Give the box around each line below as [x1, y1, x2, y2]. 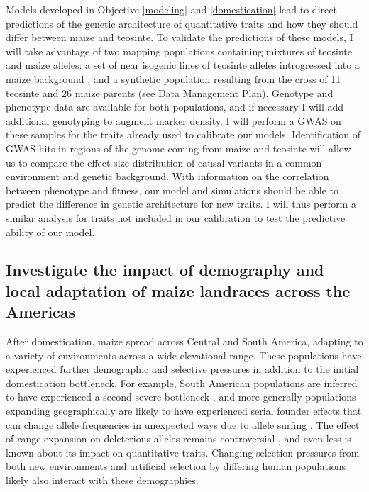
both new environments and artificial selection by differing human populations [6, 459, 346, 474]
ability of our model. [6, 224, 95, 239]
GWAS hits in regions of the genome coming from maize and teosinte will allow [6, 140, 351, 155]
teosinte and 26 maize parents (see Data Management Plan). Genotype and [6, 85, 334, 100]
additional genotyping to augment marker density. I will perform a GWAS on [6, 113, 341, 128]
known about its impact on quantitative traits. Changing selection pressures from [6, 445, 360, 459]
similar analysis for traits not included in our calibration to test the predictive [6, 210, 346, 225]
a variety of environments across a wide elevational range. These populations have [6, 347, 362, 362]
